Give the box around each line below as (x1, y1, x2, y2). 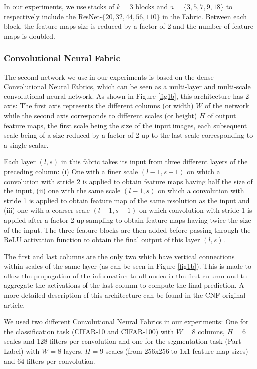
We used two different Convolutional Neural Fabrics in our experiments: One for (4, 316, 249, 327)
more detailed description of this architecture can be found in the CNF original (4, 290, 246, 300)
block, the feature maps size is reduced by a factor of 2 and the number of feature (4, 21, 253, 31)
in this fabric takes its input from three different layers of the (61, 156, 248, 167)
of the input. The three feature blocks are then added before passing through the (4, 224, 251, 235)
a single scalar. (4, 139, 49, 150)
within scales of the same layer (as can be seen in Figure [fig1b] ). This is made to (4, 261, 251, 271)
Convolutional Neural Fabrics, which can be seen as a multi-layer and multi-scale (4, 81, 251, 92)
